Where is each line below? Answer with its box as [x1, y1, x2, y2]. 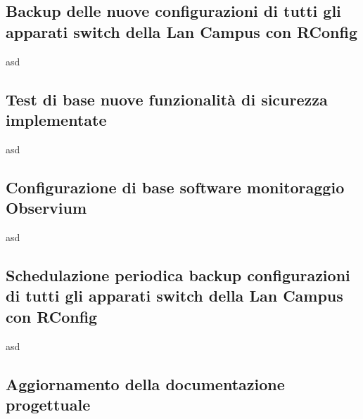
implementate [6, 108, 107, 130]
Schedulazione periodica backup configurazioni [6, 264, 350, 285]
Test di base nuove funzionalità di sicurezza [6, 88, 328, 110]
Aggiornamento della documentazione [6, 373, 285, 394]
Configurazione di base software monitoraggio [6, 176, 345, 198]
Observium [6, 197, 87, 219]
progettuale [6, 393, 91, 415]
